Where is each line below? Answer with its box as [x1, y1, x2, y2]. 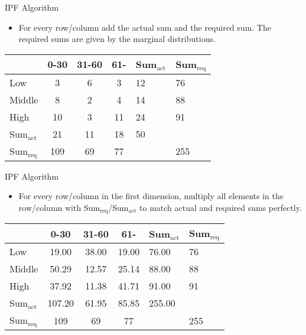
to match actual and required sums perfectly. [139, 201, 302, 213]
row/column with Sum [18, 201, 100, 213]
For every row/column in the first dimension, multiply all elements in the [18, 190, 284, 202]
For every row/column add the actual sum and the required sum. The [18, 21, 271, 33]
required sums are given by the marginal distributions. [18, 32, 216, 45]
